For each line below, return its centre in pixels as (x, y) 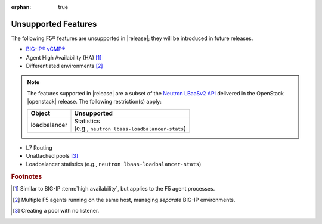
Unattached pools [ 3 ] (52, 156)
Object (41, 113)
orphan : (21, 7)
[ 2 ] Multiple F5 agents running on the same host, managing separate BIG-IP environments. (124, 200)
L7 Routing (39, 147)
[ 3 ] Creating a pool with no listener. (56, 211)
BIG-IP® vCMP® (46, 49)
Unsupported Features (54, 24)
